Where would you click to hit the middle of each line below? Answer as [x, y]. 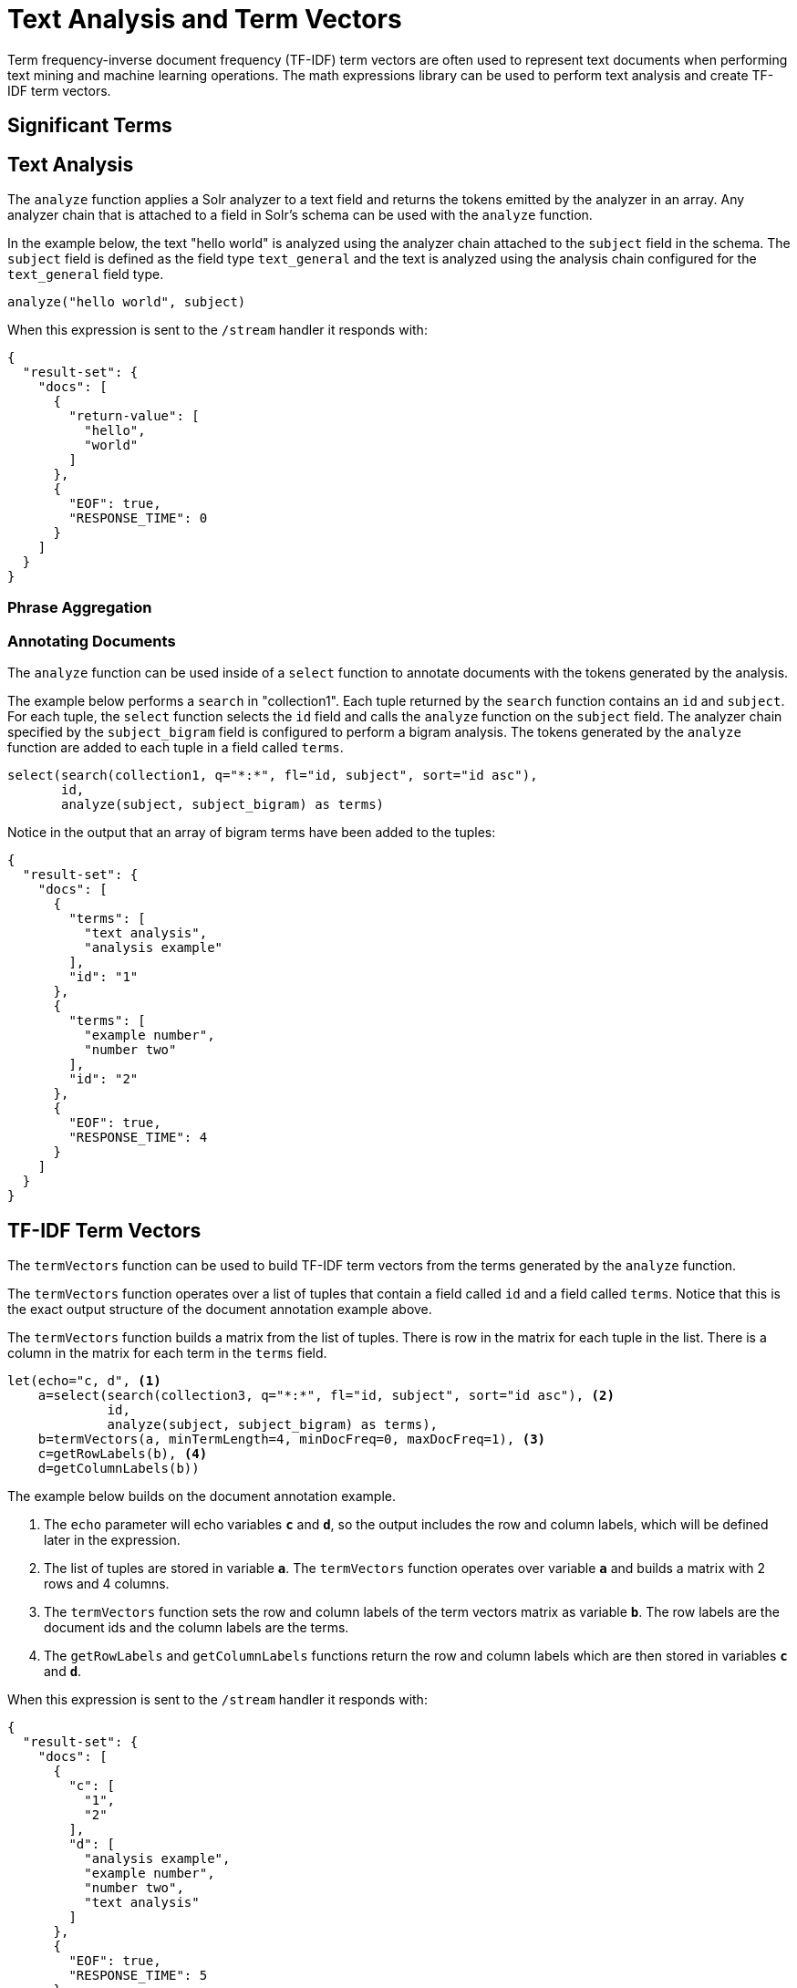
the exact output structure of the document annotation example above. [220, 1309]
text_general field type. [86, 274]
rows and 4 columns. [107, 1583]
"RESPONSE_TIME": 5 [138, 1975]
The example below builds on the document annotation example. [202, 1496]
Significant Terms [90, 126]
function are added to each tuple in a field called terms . [176, 748]
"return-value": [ [134, 416]
